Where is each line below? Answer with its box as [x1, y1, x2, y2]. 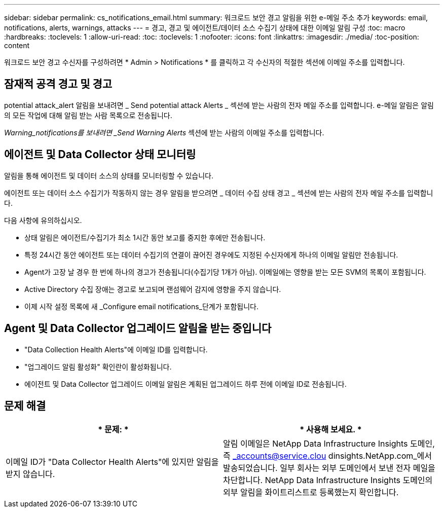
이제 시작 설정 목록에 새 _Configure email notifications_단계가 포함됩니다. [24, 302, 258, 311]
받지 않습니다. [6, 469, 55, 480]
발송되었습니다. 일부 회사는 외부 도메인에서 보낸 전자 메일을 [223, 463, 435, 473]
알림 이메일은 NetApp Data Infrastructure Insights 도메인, [223, 438, 435, 449]
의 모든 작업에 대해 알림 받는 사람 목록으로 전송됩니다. [4, 111, 172, 120]
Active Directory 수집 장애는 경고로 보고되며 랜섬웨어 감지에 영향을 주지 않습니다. [24, 284, 281, 294]
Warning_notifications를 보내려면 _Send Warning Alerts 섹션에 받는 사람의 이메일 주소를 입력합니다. [4, 128, 324, 137]
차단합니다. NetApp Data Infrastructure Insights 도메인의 [223, 475, 433, 486]
